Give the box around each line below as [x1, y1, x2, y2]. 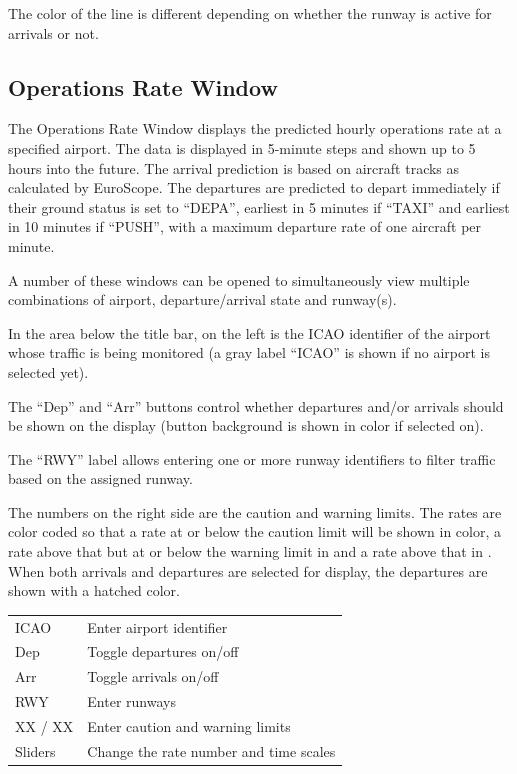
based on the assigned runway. [8, 468, 193, 489]
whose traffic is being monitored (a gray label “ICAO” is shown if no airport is [8, 342, 491, 363]
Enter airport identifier [87, 616, 228, 637]
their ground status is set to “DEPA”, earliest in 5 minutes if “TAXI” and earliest [8, 196, 510, 217]
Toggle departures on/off [87, 641, 239, 662]
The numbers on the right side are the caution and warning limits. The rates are [8, 501, 502, 522]
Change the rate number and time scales [87, 740, 336, 761]
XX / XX [15, 715, 74, 736]
